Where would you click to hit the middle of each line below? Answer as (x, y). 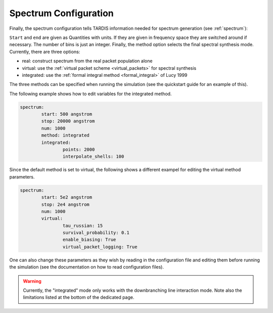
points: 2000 (79, 149)
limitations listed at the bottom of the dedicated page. (79, 297)
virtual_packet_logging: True (100, 247)
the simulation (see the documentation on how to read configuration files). (87, 267)
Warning (32, 281)
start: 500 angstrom (67, 114)
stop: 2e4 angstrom (65, 204)
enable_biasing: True (89, 240)
